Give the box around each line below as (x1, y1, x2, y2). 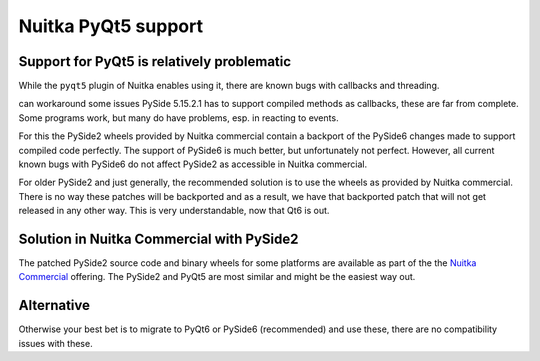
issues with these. (18, 337, 94, 349)
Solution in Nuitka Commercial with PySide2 (18, 231, 299, 247)
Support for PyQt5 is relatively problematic (18, 53, 292, 70)
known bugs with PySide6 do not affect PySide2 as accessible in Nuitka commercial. (18, 158, 368, 170)
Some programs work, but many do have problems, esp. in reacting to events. (18, 111, 339, 124)
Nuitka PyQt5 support (18, 15, 204, 37)
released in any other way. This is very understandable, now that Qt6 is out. (18, 205, 330, 217)
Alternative (18, 297, 90, 314)
